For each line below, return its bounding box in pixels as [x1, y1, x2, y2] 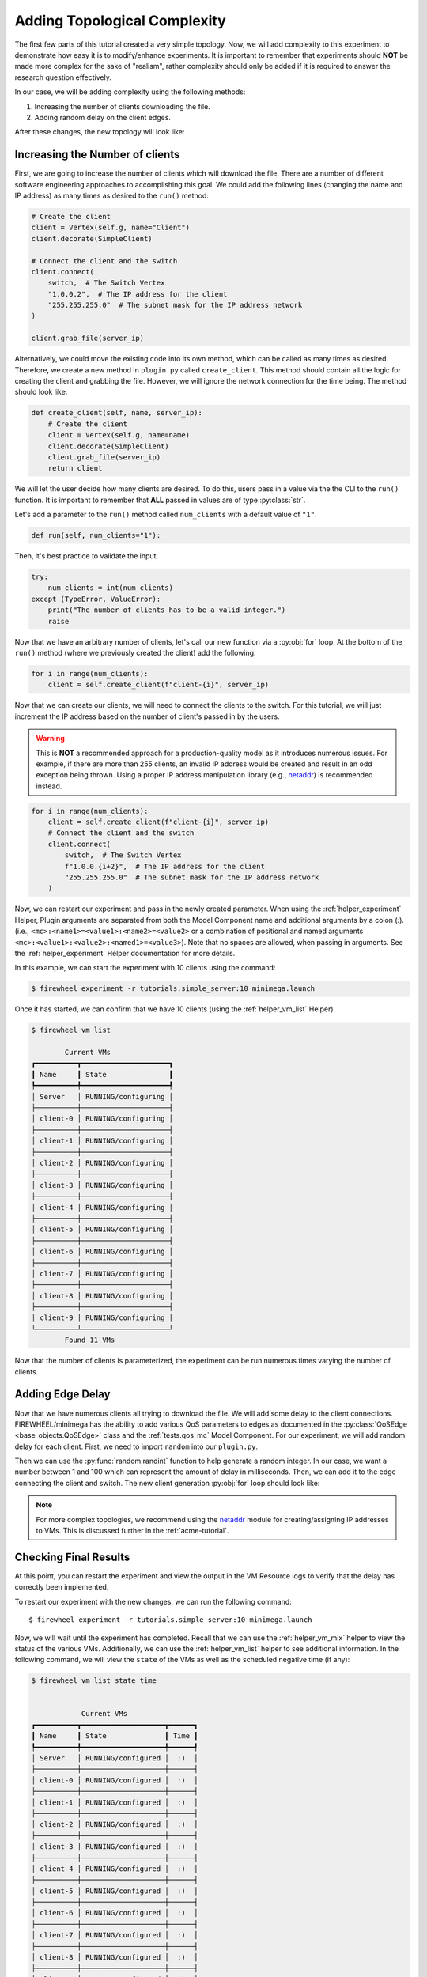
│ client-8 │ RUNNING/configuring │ [31, 1291, 174, 1300]
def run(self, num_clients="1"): [31, 531, 161, 540]
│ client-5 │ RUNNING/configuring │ [31, 1225, 174, 1234]
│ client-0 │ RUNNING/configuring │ [31, 1114, 174, 1123]
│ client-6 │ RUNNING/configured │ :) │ [31, 1908, 198, 1918]
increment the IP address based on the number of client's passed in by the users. [14, 712, 280, 721]
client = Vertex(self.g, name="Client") [31, 223, 190, 232]
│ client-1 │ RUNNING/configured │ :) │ [31, 1797, 198, 1807]
